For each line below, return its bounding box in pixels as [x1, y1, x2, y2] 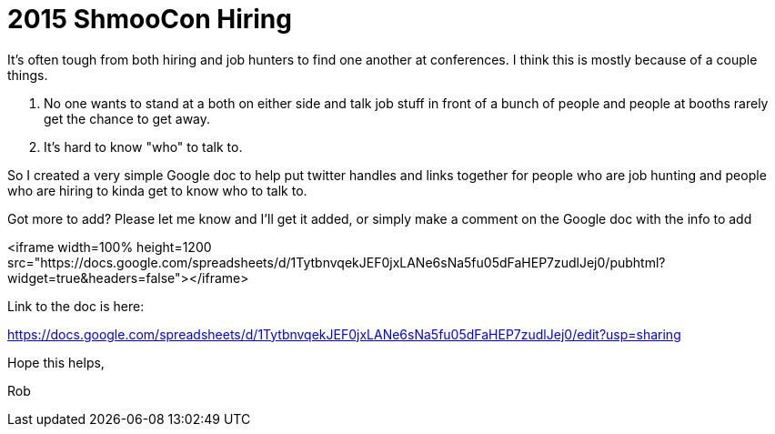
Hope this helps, [7, 354, 105, 370]
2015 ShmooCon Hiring [7, 4, 292, 35]
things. [7, 66, 48, 83]
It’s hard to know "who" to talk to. [44, 138, 243, 155]
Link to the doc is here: [7, 298, 145, 314]
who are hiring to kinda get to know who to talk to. [7, 182, 307, 198]
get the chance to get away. [44, 110, 211, 126]
